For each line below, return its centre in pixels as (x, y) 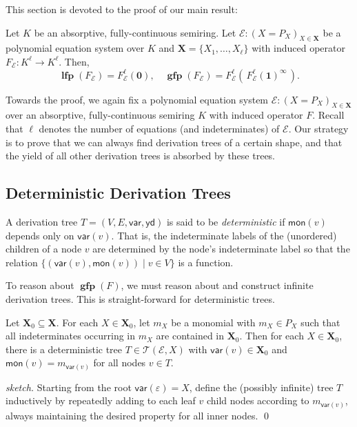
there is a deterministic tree (64, 349)
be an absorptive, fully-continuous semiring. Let (135, 32)
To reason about (40, 285)
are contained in (190, 336)
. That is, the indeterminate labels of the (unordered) (224, 235)
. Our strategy (318, 128)
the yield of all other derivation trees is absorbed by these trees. (141, 156)
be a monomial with (213, 322)
